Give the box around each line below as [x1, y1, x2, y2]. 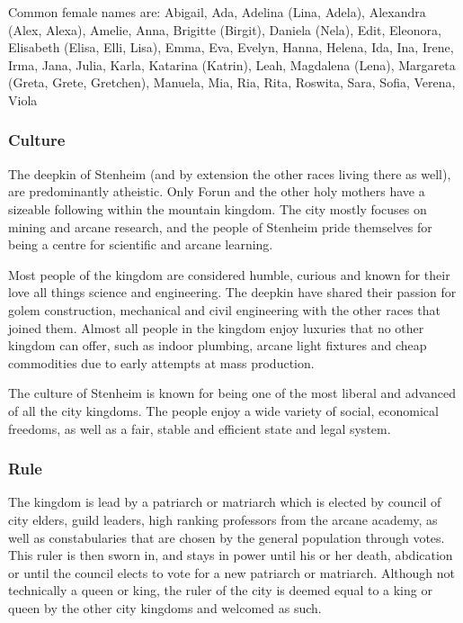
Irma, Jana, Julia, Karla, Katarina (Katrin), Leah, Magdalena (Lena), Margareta [8, 55, 456, 74]
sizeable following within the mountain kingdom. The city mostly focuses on [8, 199, 427, 218]
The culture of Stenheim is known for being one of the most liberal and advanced [8, 384, 457, 402]
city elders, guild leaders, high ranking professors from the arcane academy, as [8, 510, 438, 528]
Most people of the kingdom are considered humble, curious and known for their [8, 265, 450, 284]
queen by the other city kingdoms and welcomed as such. [8, 598, 322, 617]
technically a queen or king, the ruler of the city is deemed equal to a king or [8, 581, 432, 600]
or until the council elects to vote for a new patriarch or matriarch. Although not [8, 563, 455, 582]
